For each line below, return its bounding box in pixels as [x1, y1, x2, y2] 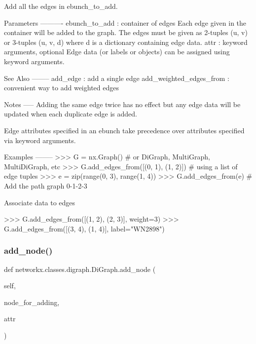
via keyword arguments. [4, 135, 76, 145]
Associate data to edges [4, 197, 75, 207]
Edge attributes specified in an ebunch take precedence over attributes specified [4, 125, 245, 135]
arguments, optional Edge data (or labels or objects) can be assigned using [4, 46, 230, 57]
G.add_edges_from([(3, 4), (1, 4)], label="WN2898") [4, 223, 165, 233]
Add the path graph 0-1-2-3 [4, 180, 87, 191]
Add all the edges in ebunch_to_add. [4, 1, 118, 11]
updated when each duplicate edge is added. [4, 109, 137, 119]
